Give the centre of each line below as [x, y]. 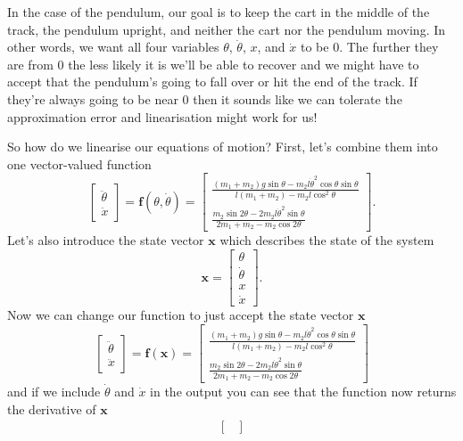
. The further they [389, 47]
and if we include [54, 392]
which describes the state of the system [327, 240]
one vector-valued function [79, 163]
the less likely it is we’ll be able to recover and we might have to [244, 64]
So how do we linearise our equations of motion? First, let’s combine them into [223, 147]
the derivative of [52, 408]
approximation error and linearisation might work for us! [162, 116]
